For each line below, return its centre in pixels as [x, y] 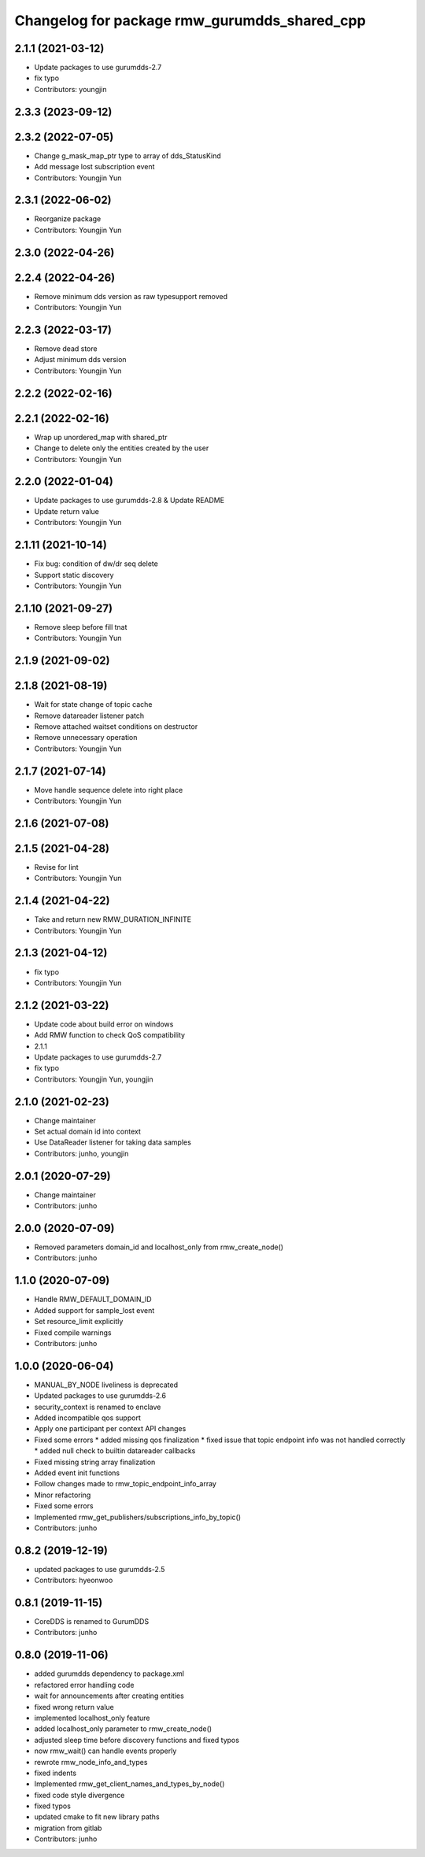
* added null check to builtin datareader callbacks [115, 1451]
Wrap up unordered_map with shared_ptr [101, 437]
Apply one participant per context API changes [110, 1429]
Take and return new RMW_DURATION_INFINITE [113, 919]
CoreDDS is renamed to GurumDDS [92, 1622]
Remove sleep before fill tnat [81, 627]
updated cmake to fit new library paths [97, 1817]
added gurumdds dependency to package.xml [109, 1674]
